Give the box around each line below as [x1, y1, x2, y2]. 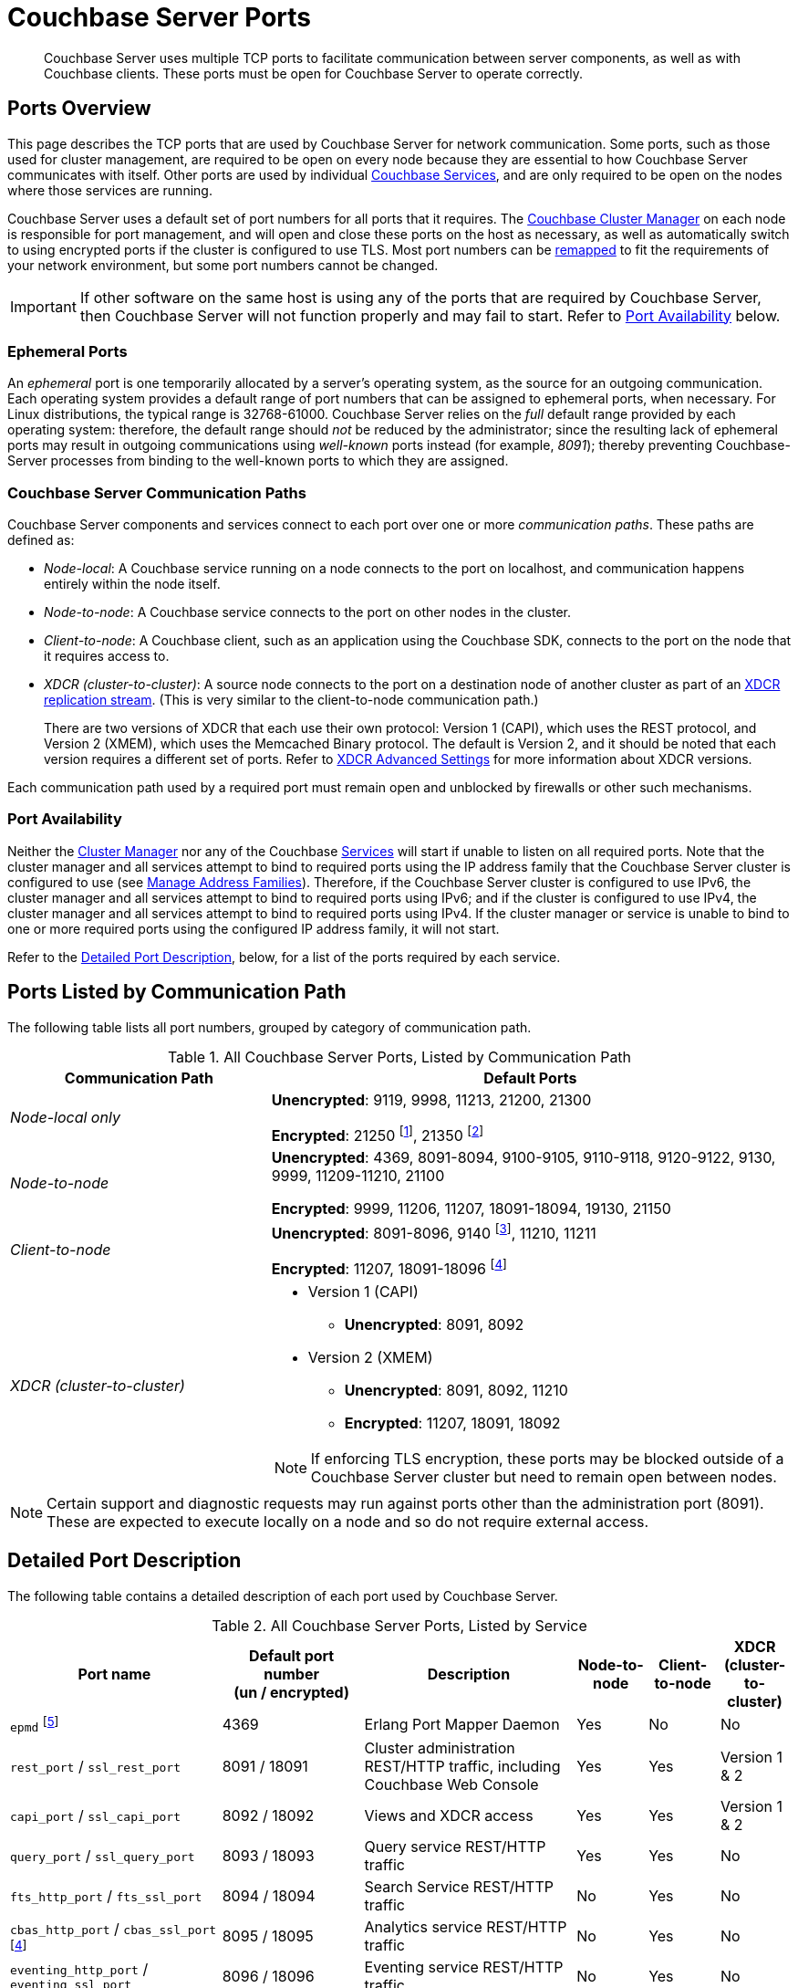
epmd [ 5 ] [10, 1713, 59, 1734]
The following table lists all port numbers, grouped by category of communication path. [7, 1019, 532, 1035]
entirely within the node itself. [44, 576, 221, 592]
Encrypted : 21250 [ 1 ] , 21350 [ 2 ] [271, 1123, 484, 1146]
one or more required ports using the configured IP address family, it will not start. [7, 920, 500, 936]
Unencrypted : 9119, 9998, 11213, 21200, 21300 [271, 1090, 592, 1109]
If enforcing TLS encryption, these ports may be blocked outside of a [310, 1449, 784, 1468]
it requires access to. [44, 648, 170, 664]
